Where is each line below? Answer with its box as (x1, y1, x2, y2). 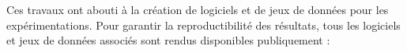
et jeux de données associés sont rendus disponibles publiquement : (6, 32, 330, 48)
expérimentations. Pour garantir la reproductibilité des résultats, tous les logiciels (6, 16, 401, 33)
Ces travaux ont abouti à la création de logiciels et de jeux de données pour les (6, 2, 389, 17)
